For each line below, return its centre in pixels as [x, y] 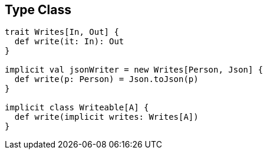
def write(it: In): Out [69, 42]
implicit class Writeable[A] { [77, 108]
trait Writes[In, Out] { [62, 32]
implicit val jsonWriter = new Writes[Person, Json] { [134, 70]
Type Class [38, 10]
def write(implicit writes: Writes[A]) [106, 117]
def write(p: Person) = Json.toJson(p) [106, 79]
